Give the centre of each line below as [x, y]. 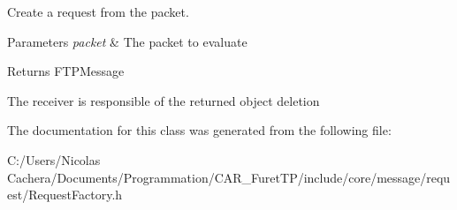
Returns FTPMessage [66, 71]
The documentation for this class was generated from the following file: [199, 130]
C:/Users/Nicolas [54, 159]
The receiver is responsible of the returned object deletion [164, 100]
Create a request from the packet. [98, 11]
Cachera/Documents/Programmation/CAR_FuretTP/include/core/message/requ [229, 177]
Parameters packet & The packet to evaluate [127, 41]
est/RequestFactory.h [65, 195]
